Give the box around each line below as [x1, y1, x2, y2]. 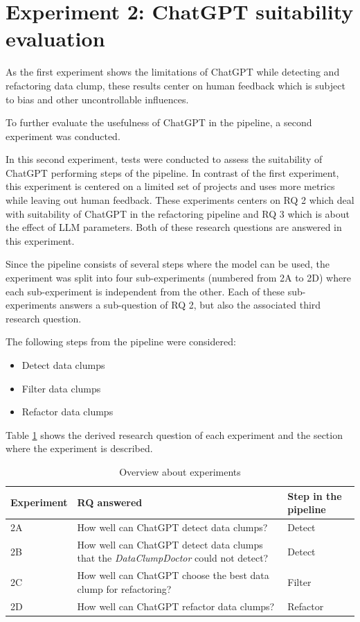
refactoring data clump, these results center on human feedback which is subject [6, 78, 345, 92]
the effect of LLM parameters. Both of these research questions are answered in [6, 220, 342, 234]
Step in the [287, 488, 342, 503]
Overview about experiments [119, 464, 241, 478]
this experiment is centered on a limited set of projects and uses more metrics [6, 179, 335, 193]
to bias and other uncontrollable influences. [6, 92, 189, 106]
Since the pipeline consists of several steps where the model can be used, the [6, 257, 330, 271]
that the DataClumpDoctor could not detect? [77, 551, 269, 565]
